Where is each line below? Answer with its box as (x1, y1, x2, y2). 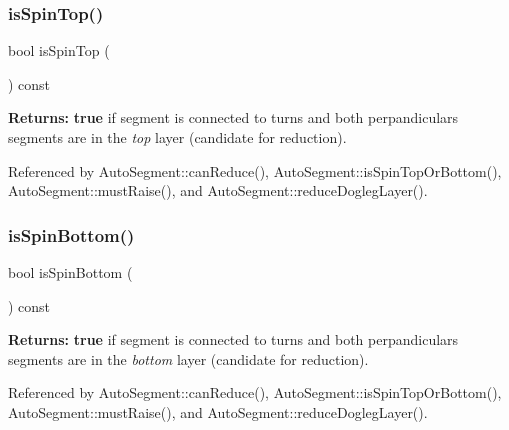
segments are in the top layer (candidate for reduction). (8, 127, 347, 147)
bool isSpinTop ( (8, 40, 110, 61)
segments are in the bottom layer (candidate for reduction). (8, 348, 369, 369)
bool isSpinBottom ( (8, 262, 133, 282)
